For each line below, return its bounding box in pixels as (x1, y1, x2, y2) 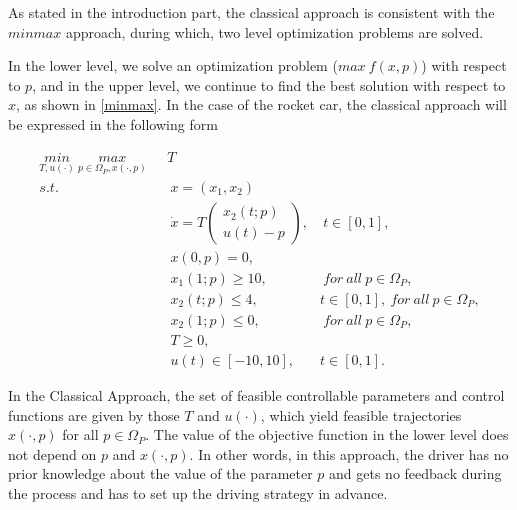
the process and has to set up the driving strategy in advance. (8, 483, 388, 504)
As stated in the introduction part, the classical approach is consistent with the (8, 2, 495, 22)
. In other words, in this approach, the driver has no (189, 443, 509, 464)
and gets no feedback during (329, 463, 502, 484)
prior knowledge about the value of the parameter (8, 463, 313, 484)
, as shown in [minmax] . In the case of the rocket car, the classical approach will (16, 94, 507, 115)
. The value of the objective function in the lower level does (145, 424, 509, 445)
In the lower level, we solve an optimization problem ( (8, 55, 338, 76)
